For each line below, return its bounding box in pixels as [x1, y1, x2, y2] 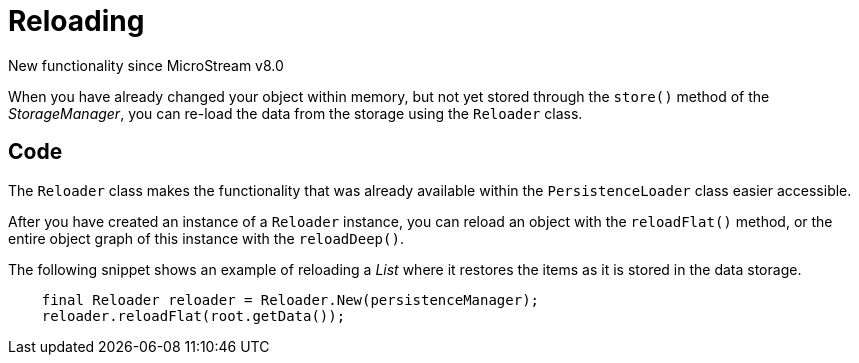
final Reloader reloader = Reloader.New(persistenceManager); [41, 291, 540, 308]
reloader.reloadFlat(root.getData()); [41, 307, 346, 324]
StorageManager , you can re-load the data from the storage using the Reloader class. [8, 104, 583, 122]
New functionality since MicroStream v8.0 [8, 56, 284, 74]
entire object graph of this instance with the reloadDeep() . [8, 229, 404, 247]
